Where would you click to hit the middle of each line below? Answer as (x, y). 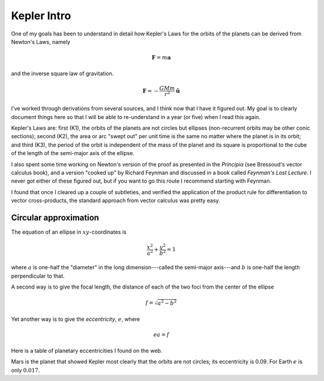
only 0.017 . (25, 370)
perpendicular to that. (38, 276)
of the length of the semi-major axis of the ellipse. (73, 153)
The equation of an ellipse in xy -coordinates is (69, 232)
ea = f (161, 335)
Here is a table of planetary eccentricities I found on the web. (87, 350)
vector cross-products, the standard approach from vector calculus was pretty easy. (115, 201)
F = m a (161, 58)
